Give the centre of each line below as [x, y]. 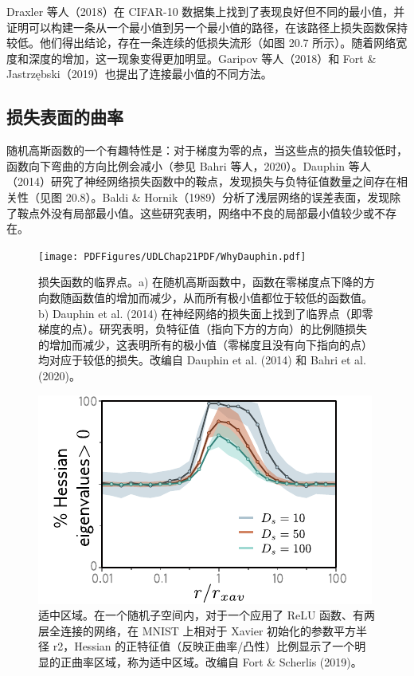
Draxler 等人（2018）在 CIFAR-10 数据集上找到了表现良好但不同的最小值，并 [206, 11]
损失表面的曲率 [65, 117]
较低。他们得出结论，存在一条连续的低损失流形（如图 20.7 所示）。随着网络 [201, 43]
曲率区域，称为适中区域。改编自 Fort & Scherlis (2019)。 [217, 661]
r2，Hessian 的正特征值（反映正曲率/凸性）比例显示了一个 [204, 646]
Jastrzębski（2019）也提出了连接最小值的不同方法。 [139, 74]
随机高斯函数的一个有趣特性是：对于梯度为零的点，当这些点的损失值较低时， [207, 150]
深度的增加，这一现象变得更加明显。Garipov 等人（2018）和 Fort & [202, 58]
